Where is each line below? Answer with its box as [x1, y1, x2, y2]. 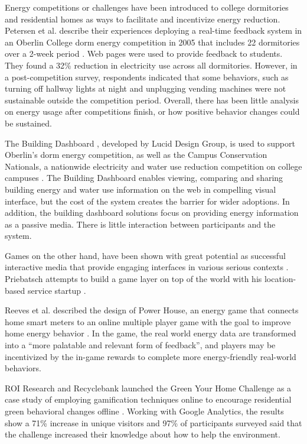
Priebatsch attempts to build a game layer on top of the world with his [5, 273, 262, 285]
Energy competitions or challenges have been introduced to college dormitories [5, 1, 289, 13]
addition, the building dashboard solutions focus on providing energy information [5, 206, 299, 219]
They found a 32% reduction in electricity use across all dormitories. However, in [5, 59, 298, 71]
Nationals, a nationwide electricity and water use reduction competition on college [5, 160, 302, 172]
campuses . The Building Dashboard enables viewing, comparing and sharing [5, 171, 283, 184]
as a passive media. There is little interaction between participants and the [5, 218, 276, 230]
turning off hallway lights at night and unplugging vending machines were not [5, 82, 286, 95]
